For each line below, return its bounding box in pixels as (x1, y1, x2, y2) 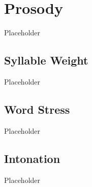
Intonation (4, 150, 60, 166)
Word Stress (4, 101, 70, 117)
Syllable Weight (4, 52, 88, 68)
